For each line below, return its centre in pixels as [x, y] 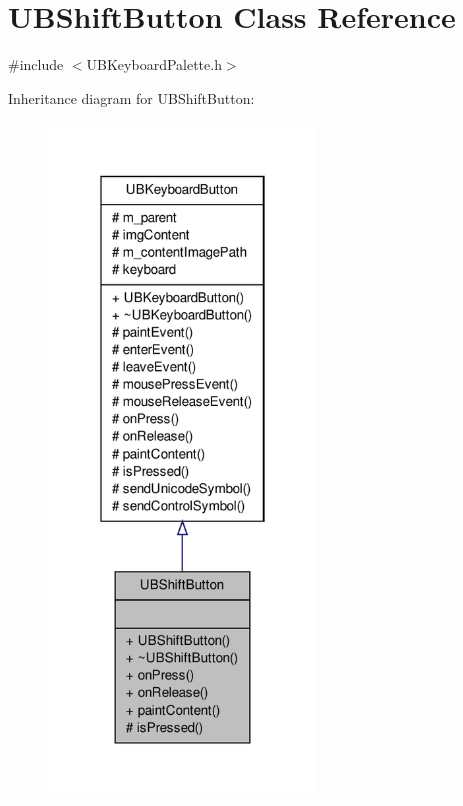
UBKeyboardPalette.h [154, 64]
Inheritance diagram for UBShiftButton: [131, 97]
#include [36, 64]
